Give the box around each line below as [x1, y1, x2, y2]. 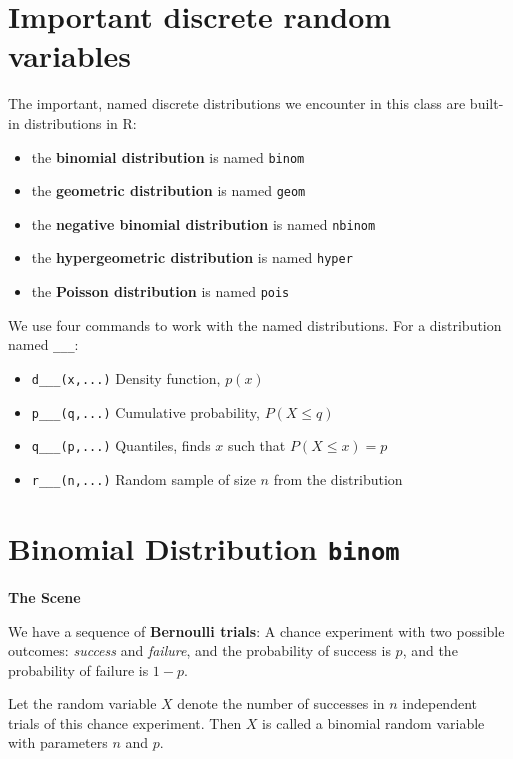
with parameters [8, 732, 108, 753]
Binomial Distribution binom [8, 527, 400, 568]
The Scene [8, 586, 81, 607]
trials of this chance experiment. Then [8, 712, 242, 733]
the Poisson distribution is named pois [31, 281, 290, 302]
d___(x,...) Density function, [31, 368, 221, 389]
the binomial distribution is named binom [31, 146, 305, 167]
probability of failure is [8, 659, 149, 680]
